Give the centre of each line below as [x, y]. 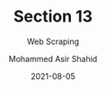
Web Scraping [53, 41]
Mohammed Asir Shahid [53, 58]
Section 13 [53, 17]
